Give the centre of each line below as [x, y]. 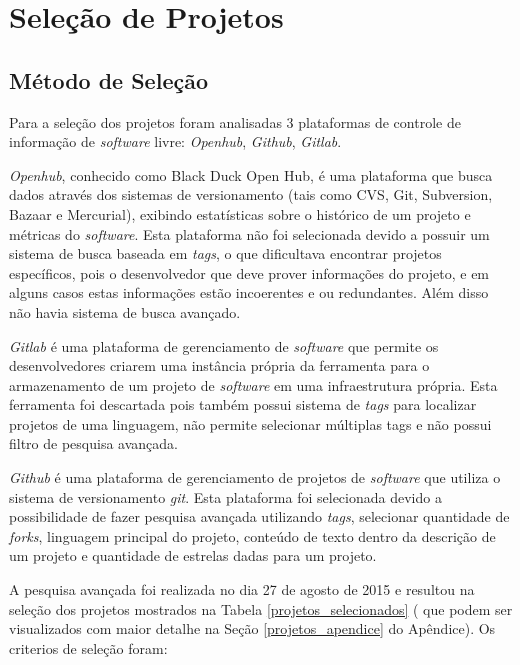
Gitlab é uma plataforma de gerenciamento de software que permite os [224, 345]
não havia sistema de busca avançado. [125, 311]
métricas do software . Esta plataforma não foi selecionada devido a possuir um [249, 233]
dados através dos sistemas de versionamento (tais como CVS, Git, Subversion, [251, 194]
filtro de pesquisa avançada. [93, 443]
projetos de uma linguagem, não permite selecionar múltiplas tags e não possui [250, 423]
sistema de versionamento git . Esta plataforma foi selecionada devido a [225, 496]
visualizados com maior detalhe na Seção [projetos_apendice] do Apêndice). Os [252, 628]
